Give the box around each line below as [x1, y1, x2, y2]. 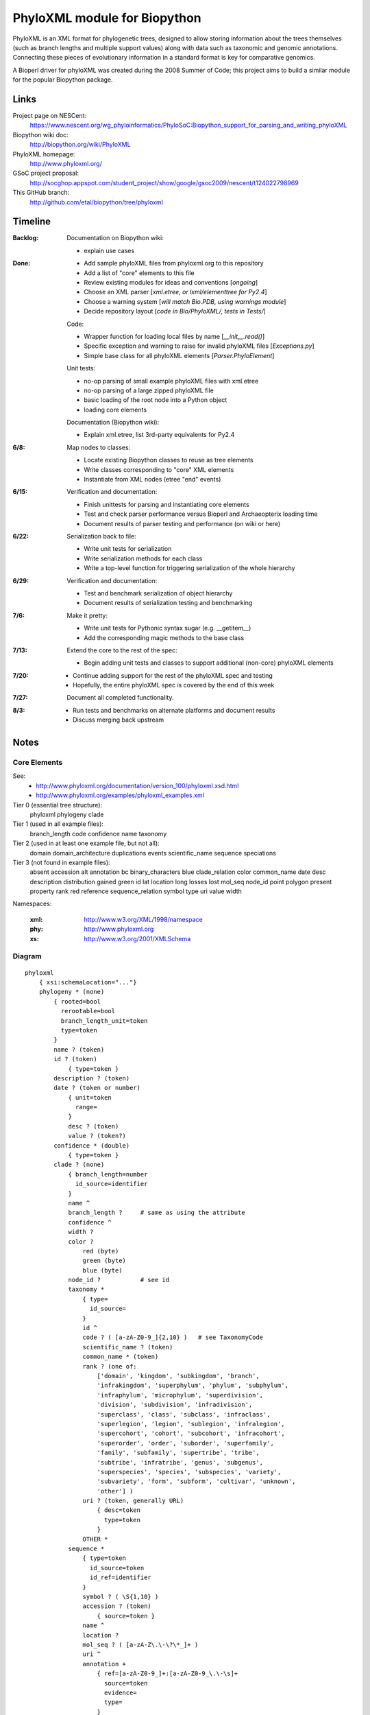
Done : [12, 259, 31, 268]
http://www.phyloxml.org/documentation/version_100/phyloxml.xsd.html [36, 781, 239, 790]
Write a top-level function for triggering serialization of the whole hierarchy [84, 564, 295, 572]
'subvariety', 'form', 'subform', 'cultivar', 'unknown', [97, 1478, 296, 1485]
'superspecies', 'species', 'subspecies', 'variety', [97, 1468, 282, 1476]
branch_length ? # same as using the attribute [68, 1209, 246, 1217]
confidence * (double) [53, 1142, 130, 1149]
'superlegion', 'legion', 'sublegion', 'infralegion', [97, 1420, 285, 1428]
